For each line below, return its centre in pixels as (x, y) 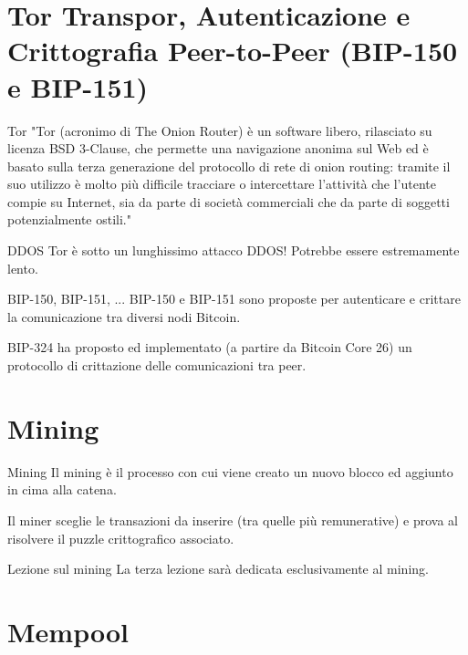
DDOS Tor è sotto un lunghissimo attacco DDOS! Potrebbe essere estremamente (234, 250)
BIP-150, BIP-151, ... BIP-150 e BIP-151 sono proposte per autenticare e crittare (234, 299)
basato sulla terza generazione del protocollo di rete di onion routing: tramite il (229, 166)
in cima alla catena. (62, 489)
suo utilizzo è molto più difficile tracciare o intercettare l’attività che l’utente (222, 184)
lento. (23, 268)
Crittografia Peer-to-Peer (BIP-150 (233, 51)
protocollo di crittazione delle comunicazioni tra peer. (157, 365)
